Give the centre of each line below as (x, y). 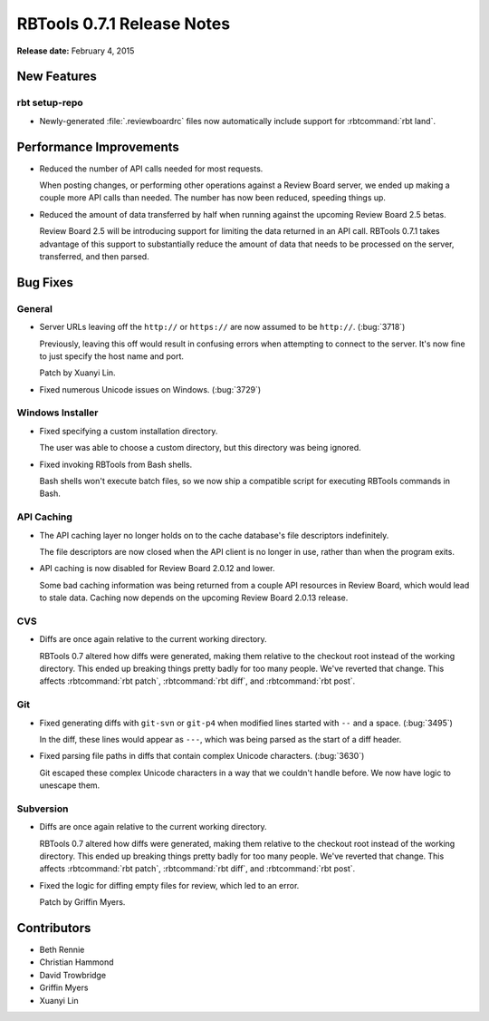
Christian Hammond (77, 962)
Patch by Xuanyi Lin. (78, 373)
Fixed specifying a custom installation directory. (129, 431)
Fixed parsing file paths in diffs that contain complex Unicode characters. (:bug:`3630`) (202, 756)
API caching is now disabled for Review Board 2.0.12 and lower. (157, 569)
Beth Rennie (62, 950)
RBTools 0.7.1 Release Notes (124, 24)
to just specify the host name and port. (112, 356)
